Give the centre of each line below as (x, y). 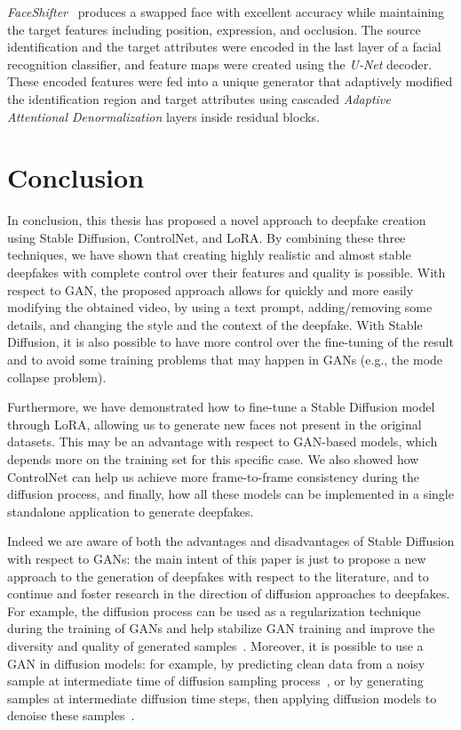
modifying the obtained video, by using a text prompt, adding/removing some (220, 307)
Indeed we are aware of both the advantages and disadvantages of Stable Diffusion (231, 541)
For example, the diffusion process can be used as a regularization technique (214, 610)
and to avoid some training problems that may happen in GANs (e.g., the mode (225, 360)
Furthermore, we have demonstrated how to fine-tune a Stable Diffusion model (221, 407)
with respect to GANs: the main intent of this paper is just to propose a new (217, 558)
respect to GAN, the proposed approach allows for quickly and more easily (211, 289)
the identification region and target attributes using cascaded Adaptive (199, 98)
